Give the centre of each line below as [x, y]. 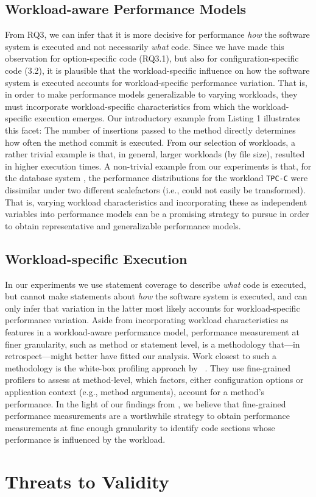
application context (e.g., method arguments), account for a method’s [135, 391]
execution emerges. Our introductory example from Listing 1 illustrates [167, 118]
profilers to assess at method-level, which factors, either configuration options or [154, 380]
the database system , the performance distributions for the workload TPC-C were [156, 178]
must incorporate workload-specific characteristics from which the [127, 106]
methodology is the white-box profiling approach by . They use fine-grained [148, 367]
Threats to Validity [87, 481]
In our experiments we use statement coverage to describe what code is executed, [156, 284]
